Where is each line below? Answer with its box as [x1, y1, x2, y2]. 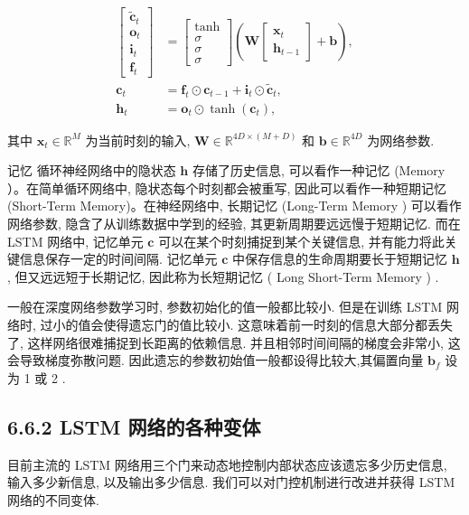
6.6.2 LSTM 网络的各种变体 [7, 412, 261, 440]
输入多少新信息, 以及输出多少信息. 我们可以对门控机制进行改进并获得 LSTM [7, 473, 455, 492]
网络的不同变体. [7, 490, 99, 509]
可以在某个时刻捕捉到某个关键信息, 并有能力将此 [158, 231, 445, 250]
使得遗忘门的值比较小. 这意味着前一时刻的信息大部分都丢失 [103, 314, 454, 333]
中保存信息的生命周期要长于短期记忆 [232, 249, 448, 268]
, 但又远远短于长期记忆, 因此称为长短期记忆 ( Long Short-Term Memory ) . [7, 267, 439, 286]
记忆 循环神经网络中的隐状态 [7, 161, 176, 180]
